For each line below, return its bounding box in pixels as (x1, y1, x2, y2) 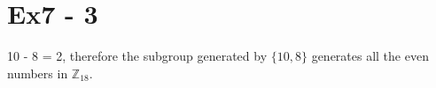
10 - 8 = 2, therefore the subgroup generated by (7, 47, 268, 65)
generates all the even (311, 47, 429, 65)
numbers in (7, 63, 68, 82)
